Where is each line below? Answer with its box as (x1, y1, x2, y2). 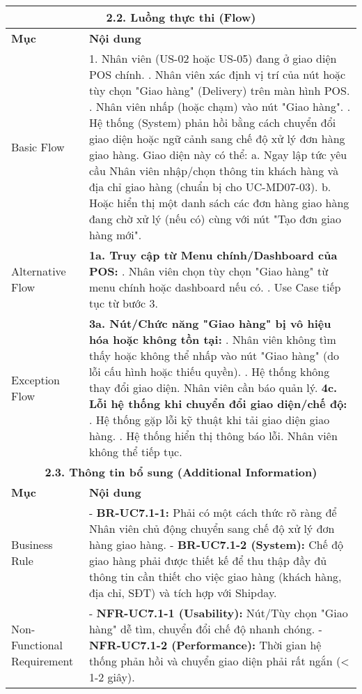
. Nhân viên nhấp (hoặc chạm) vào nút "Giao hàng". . (88, 98, 351, 114)
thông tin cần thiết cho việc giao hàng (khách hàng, (88, 568, 342, 584)
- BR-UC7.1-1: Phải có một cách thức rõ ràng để (88, 504, 337, 520)
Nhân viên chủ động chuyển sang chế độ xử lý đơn (88, 520, 335, 536)
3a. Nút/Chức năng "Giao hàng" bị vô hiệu (88, 315, 331, 331)
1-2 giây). (88, 669, 135, 685)
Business (11, 536, 53, 552)
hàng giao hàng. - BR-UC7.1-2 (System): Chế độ (88, 536, 344, 552)
